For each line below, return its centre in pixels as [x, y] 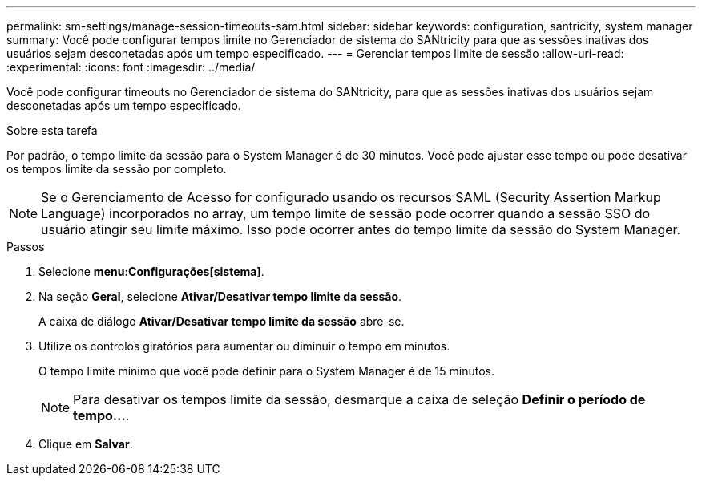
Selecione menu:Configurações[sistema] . [151, 271]
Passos [26, 247]
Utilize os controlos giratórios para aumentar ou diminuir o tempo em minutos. [244, 346]
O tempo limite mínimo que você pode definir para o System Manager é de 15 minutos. [266, 371]
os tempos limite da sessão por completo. [117, 169]
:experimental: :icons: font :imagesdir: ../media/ [131, 67]
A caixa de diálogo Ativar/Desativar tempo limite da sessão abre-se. [222, 321]
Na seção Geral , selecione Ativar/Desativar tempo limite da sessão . [220, 296]
